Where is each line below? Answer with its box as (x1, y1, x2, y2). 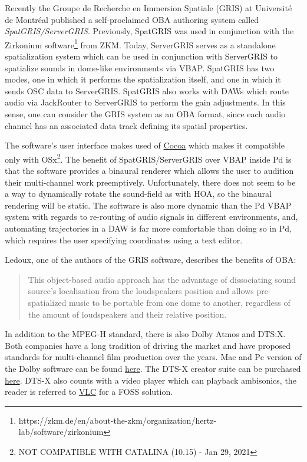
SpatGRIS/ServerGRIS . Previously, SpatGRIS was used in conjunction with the (5, 25, 294, 37)
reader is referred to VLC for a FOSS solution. (5, 385, 173, 398)
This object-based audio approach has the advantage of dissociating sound (28, 273, 296, 285)
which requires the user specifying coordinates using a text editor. (5, 233, 243, 246)
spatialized (28, 296, 67, 308)
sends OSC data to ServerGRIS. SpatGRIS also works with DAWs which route (5, 84, 289, 97)
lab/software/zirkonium (18, 425, 104, 438)
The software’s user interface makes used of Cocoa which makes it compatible (5, 139, 285, 151)
